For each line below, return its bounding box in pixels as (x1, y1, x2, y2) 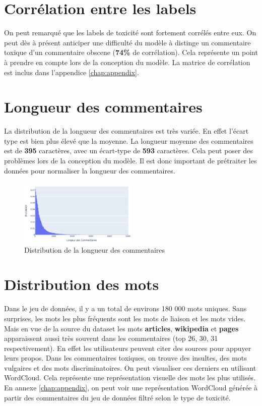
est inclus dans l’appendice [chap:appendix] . (4, 67, 139, 77)
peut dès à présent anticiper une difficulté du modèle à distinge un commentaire (4, 37, 251, 47)
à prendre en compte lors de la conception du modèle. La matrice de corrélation (4, 56, 250, 67)
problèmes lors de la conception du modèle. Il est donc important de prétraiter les (4, 155, 257, 165)
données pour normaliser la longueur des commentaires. (4, 165, 175, 176)
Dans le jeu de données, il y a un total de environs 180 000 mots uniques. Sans (4, 303, 247, 314)
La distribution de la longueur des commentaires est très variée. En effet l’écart (4, 126, 249, 136)
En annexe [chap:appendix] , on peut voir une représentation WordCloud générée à (4, 382, 258, 393)
